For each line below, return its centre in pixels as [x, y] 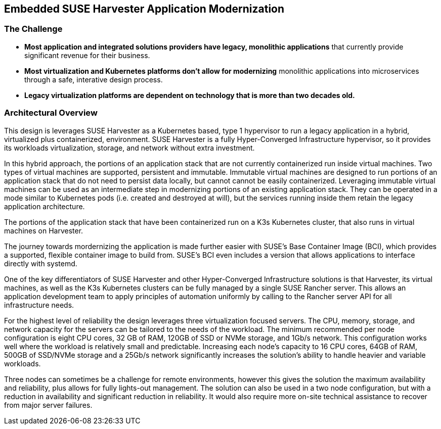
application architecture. [45, 206]
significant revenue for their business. [87, 55]
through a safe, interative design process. [94, 79]
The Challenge [33, 29]
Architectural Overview [51, 113]
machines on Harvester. [44, 230]
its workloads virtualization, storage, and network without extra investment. [129, 148]
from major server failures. [48, 405]
